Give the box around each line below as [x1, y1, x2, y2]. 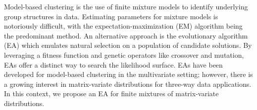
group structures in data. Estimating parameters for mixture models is [4, 11, 218, 21]
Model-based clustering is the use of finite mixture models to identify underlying [4, 1, 248, 11]
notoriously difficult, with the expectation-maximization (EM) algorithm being [4, 21, 243, 31]
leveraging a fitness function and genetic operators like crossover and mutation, [4, 49, 244, 60]
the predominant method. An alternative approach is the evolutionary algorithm [4, 30, 248, 40]
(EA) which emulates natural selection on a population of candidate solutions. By [4, 40, 252, 50]
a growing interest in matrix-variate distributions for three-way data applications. [4, 78, 252, 89]
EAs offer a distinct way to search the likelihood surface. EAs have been [4, 59, 223, 70]
